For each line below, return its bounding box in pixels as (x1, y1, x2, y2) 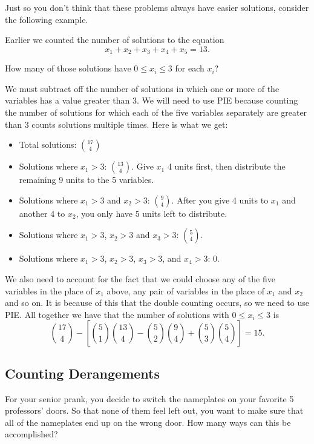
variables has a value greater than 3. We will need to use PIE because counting (5, 94, 298, 107)
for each (175, 62, 204, 75)
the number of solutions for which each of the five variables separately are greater (5, 106, 307, 119)
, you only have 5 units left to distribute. (76, 207, 227, 219)
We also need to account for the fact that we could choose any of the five (5, 272, 275, 285)
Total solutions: (19, 138, 77, 151)
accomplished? (5, 428, 58, 440)
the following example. (5, 13, 88, 25)
